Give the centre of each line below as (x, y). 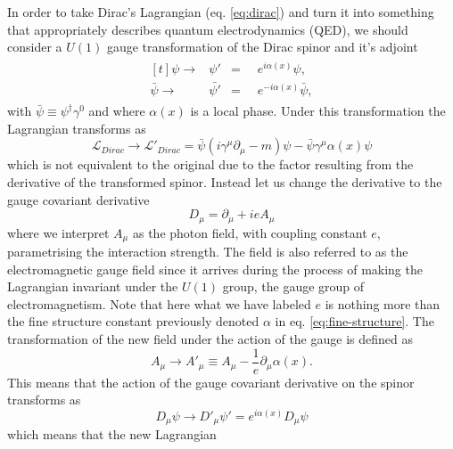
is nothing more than (383, 303)
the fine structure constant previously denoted (133, 321)
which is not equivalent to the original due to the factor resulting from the (210, 164)
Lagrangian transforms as (77, 128)
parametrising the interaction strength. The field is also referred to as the (208, 252)
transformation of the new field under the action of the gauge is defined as (210, 339)
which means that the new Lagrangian (112, 434)
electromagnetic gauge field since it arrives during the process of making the (215, 269)
